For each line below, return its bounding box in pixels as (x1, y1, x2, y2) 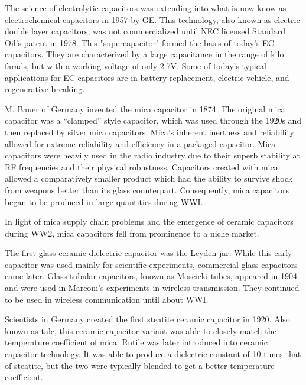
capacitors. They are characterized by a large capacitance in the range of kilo (5, 48, 284, 60)
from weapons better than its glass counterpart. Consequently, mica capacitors (5, 183, 289, 196)
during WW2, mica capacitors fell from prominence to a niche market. (5, 227, 259, 239)
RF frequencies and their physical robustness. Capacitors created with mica (5, 160, 278, 173)
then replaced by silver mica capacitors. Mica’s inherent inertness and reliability (5, 125, 294, 138)
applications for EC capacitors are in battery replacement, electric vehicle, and (5, 71, 289, 83)
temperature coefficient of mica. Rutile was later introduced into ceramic (5, 336, 268, 348)
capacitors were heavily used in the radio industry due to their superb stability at (5, 149, 300, 161)
